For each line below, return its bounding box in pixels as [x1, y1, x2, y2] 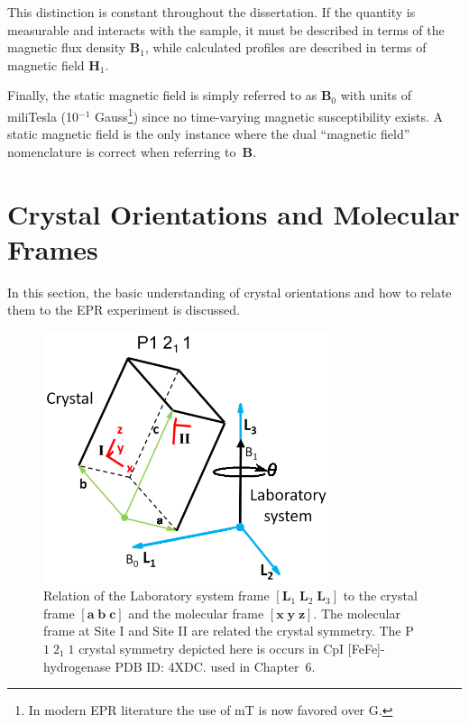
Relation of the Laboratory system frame [43, 586, 270, 605]
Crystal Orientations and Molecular [7, 195, 460, 232]
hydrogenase [43, 656, 111, 675]
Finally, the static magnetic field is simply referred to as [7, 86, 317, 105]
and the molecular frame [128, 603, 264, 622]
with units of [340, 86, 411, 105]
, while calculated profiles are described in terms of [144, 38, 427, 57]
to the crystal [343, 586, 418, 605]
